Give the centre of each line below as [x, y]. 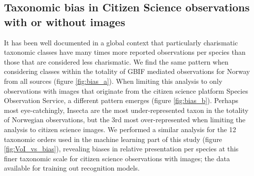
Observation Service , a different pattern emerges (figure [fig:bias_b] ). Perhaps [121, 100]
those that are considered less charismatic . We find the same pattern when [116, 61]
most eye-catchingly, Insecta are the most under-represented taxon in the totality [126, 110]
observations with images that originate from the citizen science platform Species [126, 90]
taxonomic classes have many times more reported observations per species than [125, 52]
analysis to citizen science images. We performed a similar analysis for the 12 [120, 129]
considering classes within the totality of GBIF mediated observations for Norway [127, 71]
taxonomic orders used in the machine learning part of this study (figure [113, 139]
